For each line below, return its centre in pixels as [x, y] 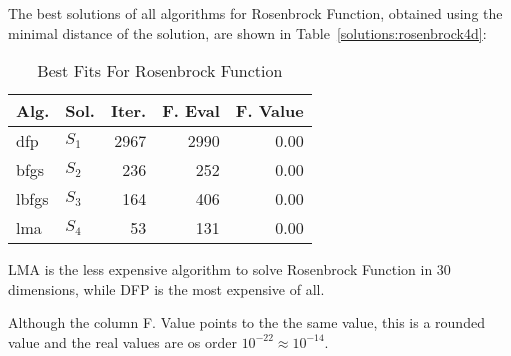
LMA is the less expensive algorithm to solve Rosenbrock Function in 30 [229, 269]
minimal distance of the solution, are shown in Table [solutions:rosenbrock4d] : [247, 32]
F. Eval [191, 111]
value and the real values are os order [122, 341]
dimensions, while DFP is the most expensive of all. [166, 288]
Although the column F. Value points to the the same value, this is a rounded [246, 322]
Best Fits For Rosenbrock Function [160, 71]
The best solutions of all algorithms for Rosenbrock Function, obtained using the [255, 13]
